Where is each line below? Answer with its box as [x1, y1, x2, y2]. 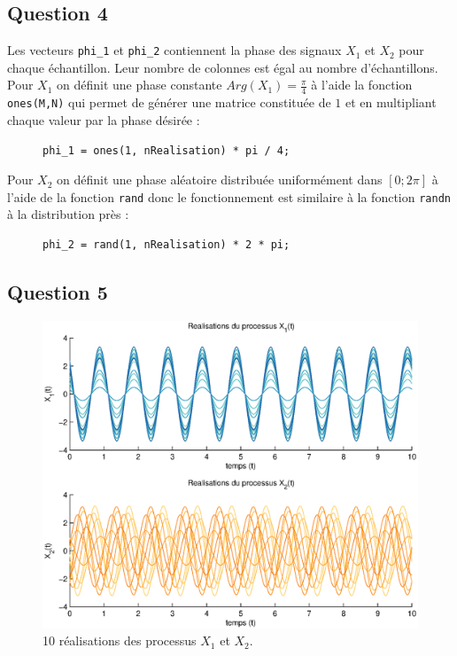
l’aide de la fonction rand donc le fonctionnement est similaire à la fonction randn [7, 187, 451, 206]
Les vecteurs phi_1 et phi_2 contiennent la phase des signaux [7, 41, 342, 59]
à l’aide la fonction [311, 75, 413, 94]
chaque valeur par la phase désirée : [7, 110, 200, 129]
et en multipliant [345, 93, 437, 112]
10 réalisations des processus [43, 631, 197, 650]
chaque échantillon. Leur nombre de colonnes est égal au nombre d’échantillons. [7, 58, 438, 76]
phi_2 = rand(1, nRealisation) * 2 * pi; [43, 238, 290, 251]
